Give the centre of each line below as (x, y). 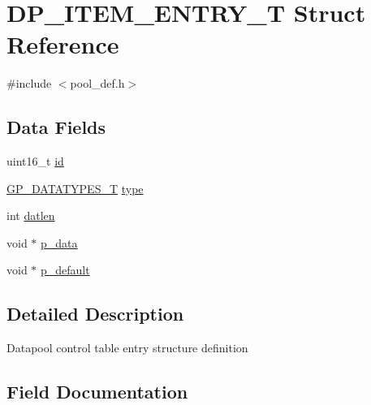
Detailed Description (95, 314)
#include (29, 83)
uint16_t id (35, 161)
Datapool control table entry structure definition (127, 348)
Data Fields (56, 127)
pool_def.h (97, 83)
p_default (65, 270)
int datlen (31, 215)
